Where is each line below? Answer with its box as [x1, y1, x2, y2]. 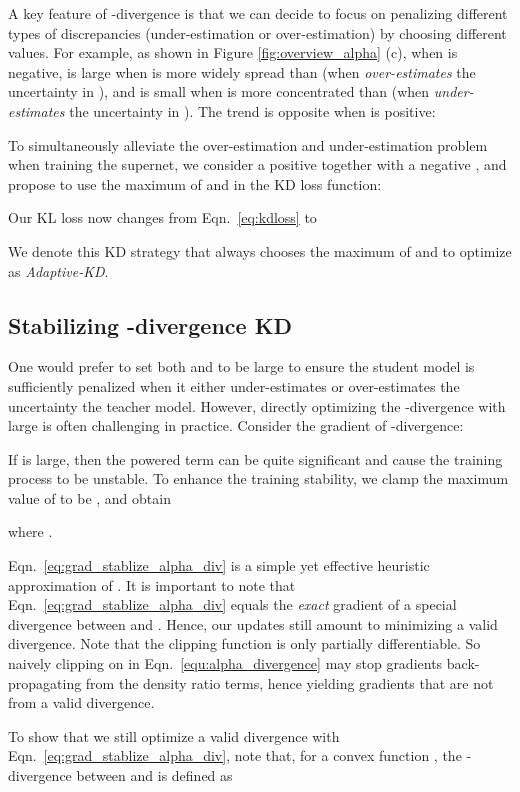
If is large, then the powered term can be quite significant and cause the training [8, 448, 503, 469]
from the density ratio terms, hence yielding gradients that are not [85, 672, 494, 693]
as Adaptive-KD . [8, 260, 109, 281]
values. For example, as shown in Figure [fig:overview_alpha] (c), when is [8, 42, 458, 63]
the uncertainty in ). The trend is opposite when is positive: [69, 100, 436, 121]
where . [8, 521, 53, 542]
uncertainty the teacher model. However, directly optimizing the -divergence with [8, 395, 506, 416]
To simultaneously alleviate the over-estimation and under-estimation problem [8, 134, 488, 155]
